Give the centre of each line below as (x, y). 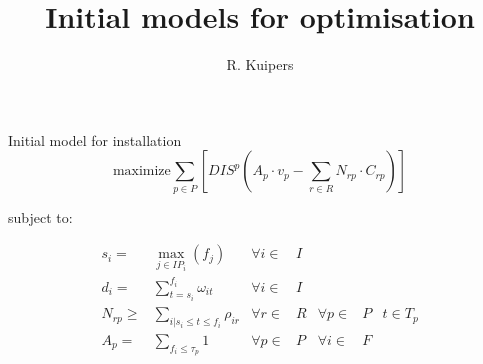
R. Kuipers (260, 64)
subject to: (40, 216)
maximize (141, 171)
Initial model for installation (95, 139)
